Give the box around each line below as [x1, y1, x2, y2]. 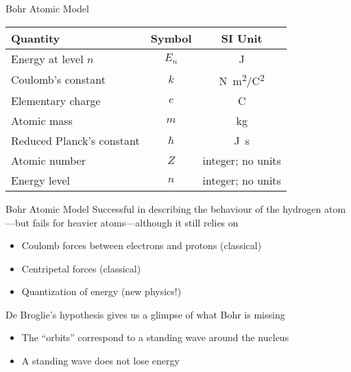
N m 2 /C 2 [219, 70, 265, 89]
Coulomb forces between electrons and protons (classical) [21, 238, 262, 253]
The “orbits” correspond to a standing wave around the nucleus [21, 330, 289, 345]
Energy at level [11, 50, 84, 67]
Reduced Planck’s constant [11, 132, 140, 148]
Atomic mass [11, 112, 73, 128]
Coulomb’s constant [11, 71, 106, 88]
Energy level [11, 172, 71, 188]
